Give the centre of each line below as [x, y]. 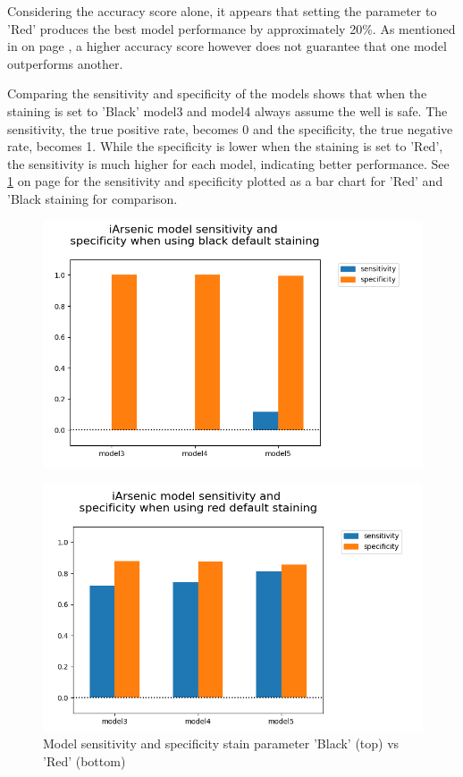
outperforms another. [65, 63]
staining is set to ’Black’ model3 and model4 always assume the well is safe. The [227, 110]
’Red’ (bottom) [84, 760]
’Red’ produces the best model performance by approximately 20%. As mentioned [231, 28]
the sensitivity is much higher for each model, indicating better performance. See [228, 163]
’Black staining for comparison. [93, 198]
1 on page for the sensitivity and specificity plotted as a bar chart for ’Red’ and [225, 181]
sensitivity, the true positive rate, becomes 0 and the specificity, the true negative [230, 128]
